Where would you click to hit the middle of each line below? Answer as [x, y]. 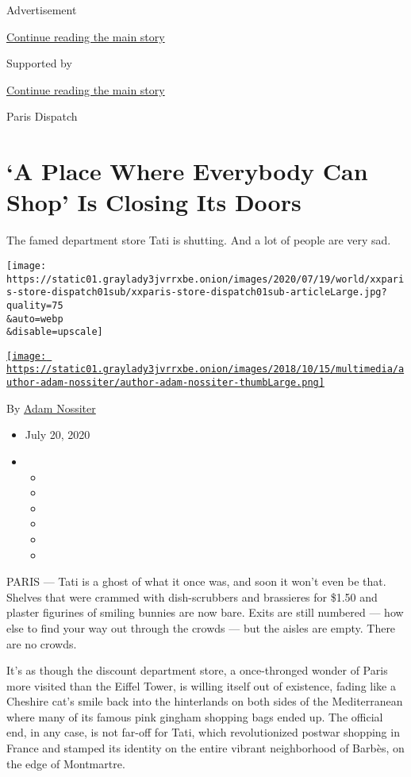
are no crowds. [42, 643]
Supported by [39, 63]
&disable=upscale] [55, 332]
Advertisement [42, 10]
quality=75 [35, 305]
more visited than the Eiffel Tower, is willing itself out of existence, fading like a [201, 685]
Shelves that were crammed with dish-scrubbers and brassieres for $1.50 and [192, 596]
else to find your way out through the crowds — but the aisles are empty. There [201, 627]
